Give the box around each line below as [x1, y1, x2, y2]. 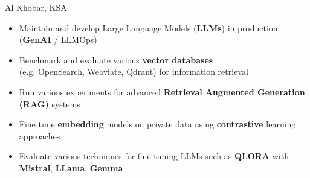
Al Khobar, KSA [5, 1, 67, 13]
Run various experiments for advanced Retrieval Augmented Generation [19, 85, 305, 98]
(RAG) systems [19, 97, 80, 110]
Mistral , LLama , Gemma [19, 161, 123, 174]
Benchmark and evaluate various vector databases [19, 53, 213, 66]
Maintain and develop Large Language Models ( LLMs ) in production [19, 21, 278, 34]
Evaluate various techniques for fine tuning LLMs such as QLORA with [19, 150, 289, 162]
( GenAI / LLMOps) [19, 33, 97, 46]
